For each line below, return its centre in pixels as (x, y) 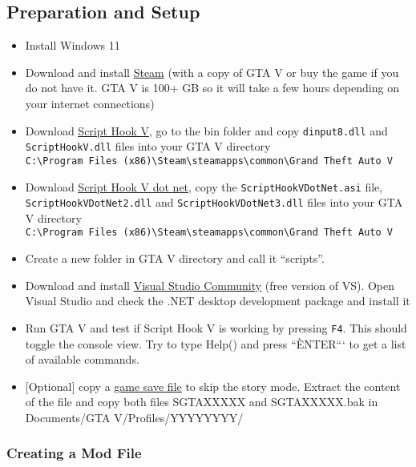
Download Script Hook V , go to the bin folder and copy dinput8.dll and (206, 130)
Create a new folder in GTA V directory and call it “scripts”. (175, 258)
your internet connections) (90, 103)
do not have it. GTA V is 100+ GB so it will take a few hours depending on (212, 88)
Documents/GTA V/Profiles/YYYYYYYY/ (134, 417)
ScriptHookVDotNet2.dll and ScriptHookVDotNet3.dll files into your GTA (214, 202)
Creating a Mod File (74, 453)
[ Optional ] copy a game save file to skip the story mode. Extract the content (213, 386)
